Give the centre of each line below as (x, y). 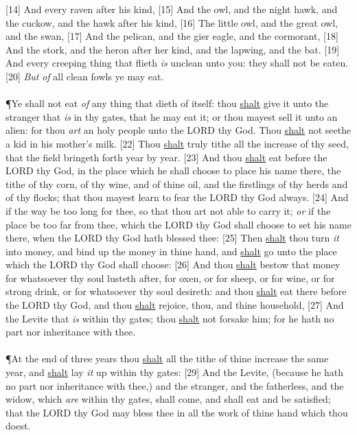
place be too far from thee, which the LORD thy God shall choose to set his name (178, 224)
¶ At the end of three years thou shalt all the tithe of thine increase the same (167, 358)
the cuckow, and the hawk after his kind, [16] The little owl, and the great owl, (172, 22)
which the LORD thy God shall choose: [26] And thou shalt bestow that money (173, 264)
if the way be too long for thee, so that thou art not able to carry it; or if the (168, 210)
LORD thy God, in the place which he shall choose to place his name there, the (173, 171)
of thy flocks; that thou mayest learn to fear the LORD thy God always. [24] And (177, 197)
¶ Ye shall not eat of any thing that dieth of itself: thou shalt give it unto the (167, 103)
